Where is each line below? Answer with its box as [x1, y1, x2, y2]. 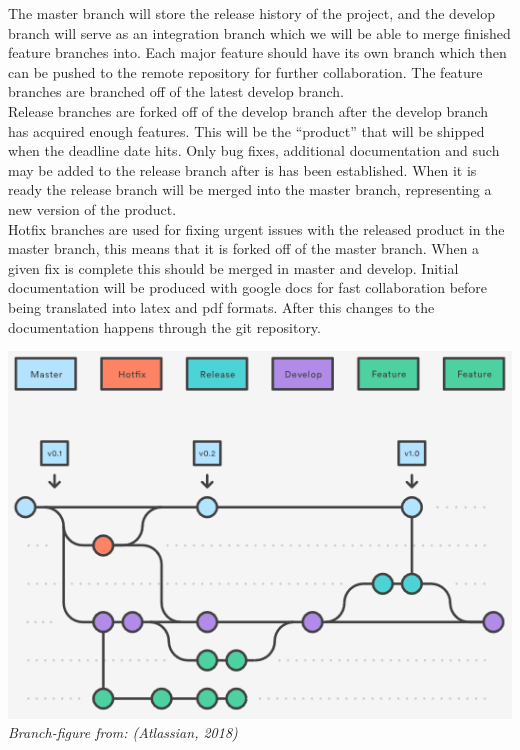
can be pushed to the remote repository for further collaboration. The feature [8, 61, 483, 82]
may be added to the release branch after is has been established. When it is [8, 159, 477, 180]
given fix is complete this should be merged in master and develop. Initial [8, 257, 459, 278]
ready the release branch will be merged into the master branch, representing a [8, 179, 492, 200]
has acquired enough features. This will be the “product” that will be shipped [8, 120, 485, 141]
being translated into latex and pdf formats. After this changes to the [8, 296, 435, 317]
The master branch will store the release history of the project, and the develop [8, 3, 496, 23]
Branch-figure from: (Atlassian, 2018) [8, 722, 238, 743]
